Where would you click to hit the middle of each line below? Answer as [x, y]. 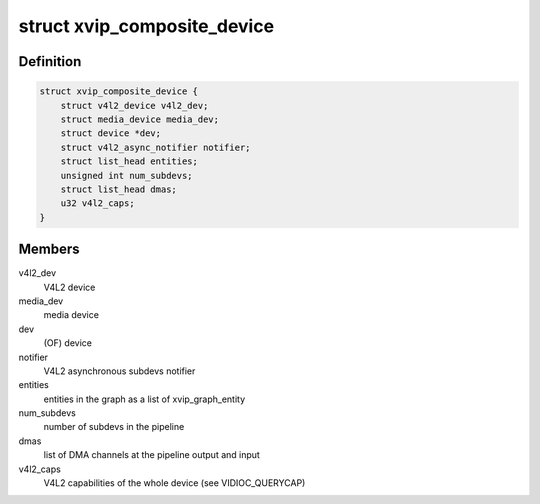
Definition [50, 61]
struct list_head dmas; [118, 189]
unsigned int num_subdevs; [127, 175]
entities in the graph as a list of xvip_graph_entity [144, 399]
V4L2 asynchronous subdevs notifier [119, 371]
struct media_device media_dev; [140, 119]
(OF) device [67, 343]
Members [49, 249]
